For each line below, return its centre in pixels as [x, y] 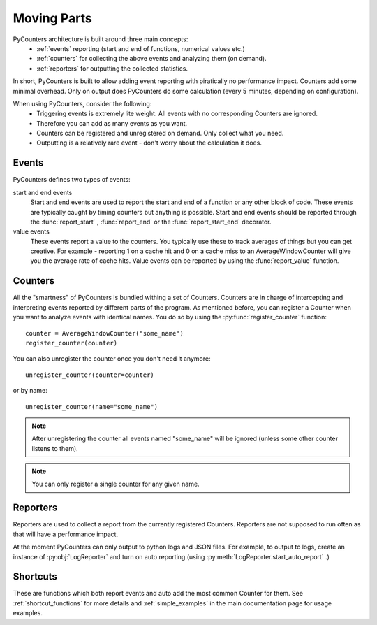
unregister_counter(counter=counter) [90, 375]
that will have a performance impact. [66, 534]
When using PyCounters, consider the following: [82, 103]
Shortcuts [35, 577]
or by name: [30, 391]
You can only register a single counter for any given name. [116, 484]
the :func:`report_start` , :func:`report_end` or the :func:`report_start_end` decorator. [151, 222]
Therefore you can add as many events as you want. [112, 123]
